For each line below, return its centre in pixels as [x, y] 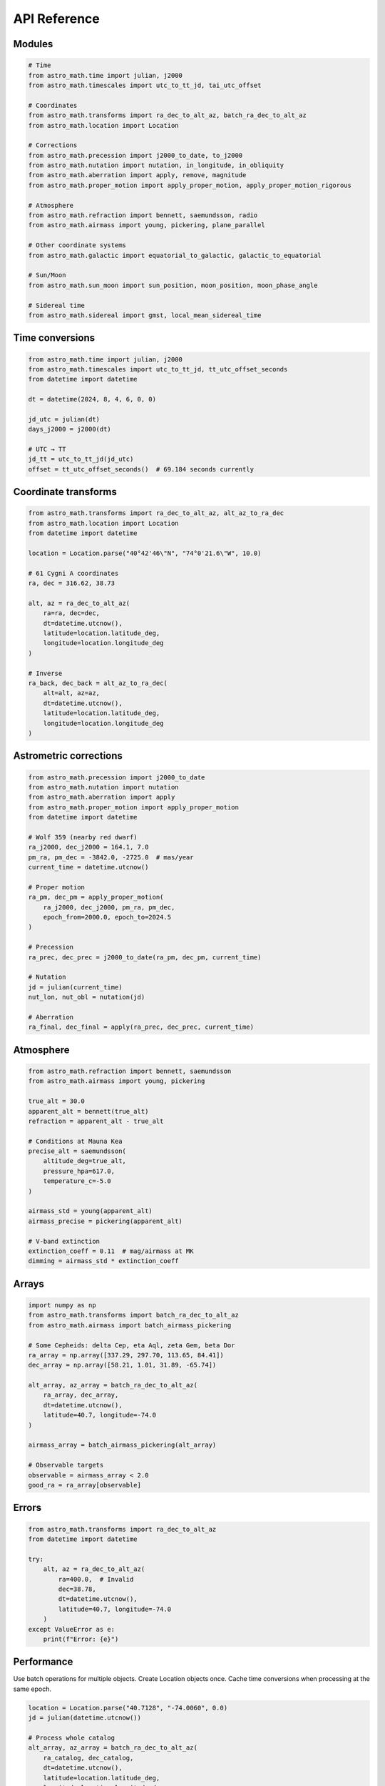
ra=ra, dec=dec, [71, 613]
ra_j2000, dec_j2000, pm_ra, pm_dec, [109, 907]
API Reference [56, 19]
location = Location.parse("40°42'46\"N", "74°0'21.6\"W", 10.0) [145, 553]
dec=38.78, [77, 1589]
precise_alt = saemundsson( [77, 1151]
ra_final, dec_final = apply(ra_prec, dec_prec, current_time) [141, 1027]
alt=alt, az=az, [71, 693]
